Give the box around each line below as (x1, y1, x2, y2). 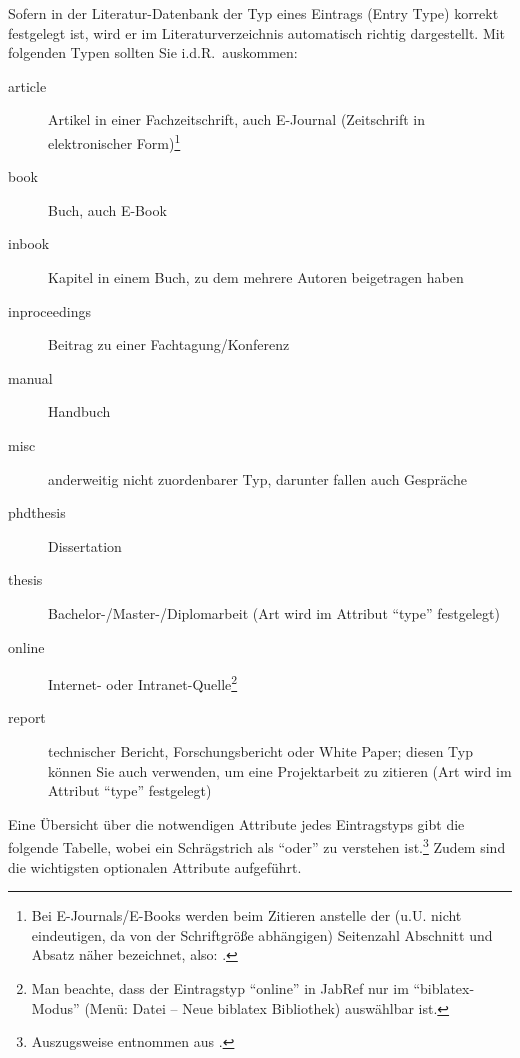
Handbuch (48, 401, 111, 422)
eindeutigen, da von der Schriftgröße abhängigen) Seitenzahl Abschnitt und (31, 924, 493, 945)
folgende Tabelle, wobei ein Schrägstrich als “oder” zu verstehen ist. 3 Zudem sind (8, 834, 506, 857)
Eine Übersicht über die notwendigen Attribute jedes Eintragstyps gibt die (8, 813, 465, 834)
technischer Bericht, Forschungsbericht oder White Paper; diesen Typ (48, 740, 474, 761)
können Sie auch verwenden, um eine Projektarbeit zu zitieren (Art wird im (48, 760, 512, 781)
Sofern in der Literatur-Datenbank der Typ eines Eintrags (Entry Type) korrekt (8, 3, 499, 23)
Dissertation (48, 535, 122, 556)
